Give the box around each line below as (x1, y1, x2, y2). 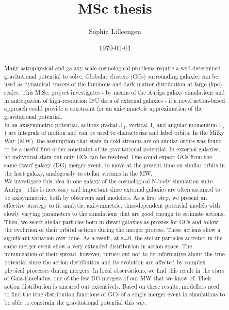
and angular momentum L (156, 120, 223, 129)
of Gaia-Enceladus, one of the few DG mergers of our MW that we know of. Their (4, 274, 212, 282)
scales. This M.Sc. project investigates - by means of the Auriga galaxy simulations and (4, 88, 225, 97)
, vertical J (125, 120, 153, 129)
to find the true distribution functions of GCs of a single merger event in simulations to (4, 290, 225, 298)
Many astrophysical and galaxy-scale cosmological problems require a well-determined (4, 64, 221, 72)
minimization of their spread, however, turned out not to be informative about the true (4, 250, 225, 258)
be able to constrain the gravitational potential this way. (4, 298, 147, 307)
